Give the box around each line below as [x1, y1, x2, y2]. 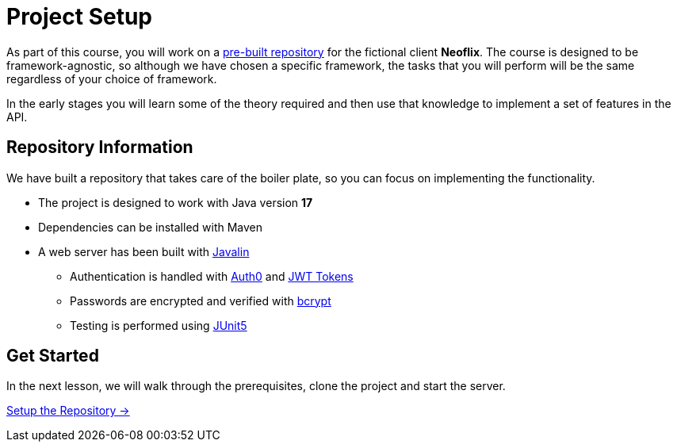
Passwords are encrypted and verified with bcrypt [70, 293, 331, 308]
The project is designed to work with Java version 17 [38, 195, 313, 209]
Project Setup [6, 3, 153, 30]
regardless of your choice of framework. [6, 71, 217, 86]
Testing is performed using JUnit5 [70, 318, 247, 332]
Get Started [6, 346, 99, 366]
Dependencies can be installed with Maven [38, 220, 263, 234]
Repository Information [6, 137, 193, 158]
